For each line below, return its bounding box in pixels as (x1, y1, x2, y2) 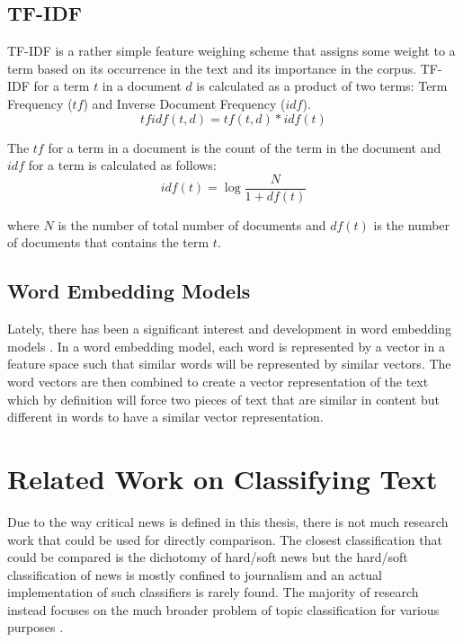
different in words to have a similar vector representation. (7, 407, 324, 426)
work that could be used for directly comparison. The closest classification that (7, 530, 442, 548)
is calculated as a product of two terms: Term (196, 76, 448, 95)
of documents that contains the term (7, 233, 209, 252)
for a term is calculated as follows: (28, 156, 217, 174)
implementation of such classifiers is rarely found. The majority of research (7, 583, 419, 602)
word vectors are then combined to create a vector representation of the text (7, 372, 429, 390)
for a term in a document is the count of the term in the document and (48, 138, 441, 156)
